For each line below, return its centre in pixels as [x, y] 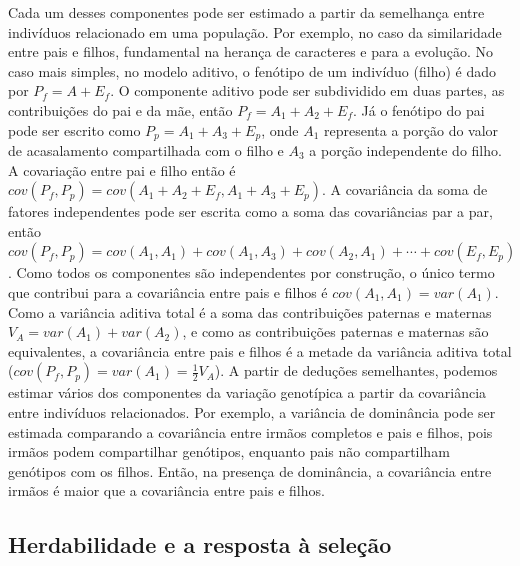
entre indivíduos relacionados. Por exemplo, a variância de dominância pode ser [252, 411]
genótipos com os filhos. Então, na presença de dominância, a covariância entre [250, 470]
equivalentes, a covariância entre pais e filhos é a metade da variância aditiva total [260, 350]
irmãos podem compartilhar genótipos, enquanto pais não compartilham [229, 451]
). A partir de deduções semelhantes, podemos [356, 370]
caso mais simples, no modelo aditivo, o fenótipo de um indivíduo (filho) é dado [252, 70]
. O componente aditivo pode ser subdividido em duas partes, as [307, 90]
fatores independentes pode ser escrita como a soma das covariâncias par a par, [250, 211]
